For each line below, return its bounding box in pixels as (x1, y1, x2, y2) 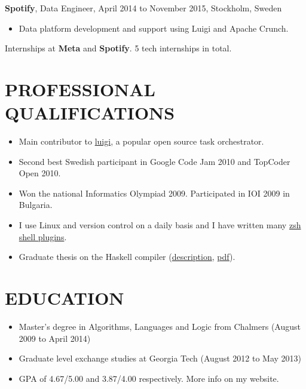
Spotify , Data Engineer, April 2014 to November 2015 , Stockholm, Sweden (5, 2, 282, 14)
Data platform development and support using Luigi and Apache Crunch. (19, 22, 289, 34)
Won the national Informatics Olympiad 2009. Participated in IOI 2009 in (19, 186, 290, 199)
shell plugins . (19, 230, 67, 243)
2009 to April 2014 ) (19, 332, 91, 344)
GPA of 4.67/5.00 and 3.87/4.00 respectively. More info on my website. (19, 372, 279, 384)
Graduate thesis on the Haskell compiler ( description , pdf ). (19, 250, 235, 263)
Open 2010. (19, 167, 61, 179)
